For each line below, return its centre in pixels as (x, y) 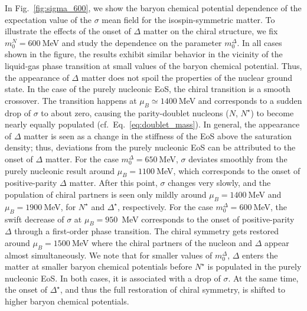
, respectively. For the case (165, 206)
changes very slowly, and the (219, 183)
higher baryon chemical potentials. (67, 301)
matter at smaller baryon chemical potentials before (99, 266)
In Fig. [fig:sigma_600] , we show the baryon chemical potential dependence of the (153, 8)
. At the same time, (263, 278)
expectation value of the (48, 19)
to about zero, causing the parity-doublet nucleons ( (135, 112)
